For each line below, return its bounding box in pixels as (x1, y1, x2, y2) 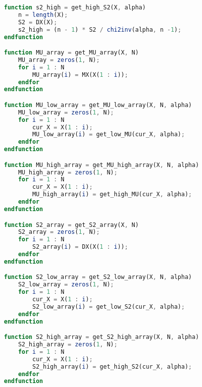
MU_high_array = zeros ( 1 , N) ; (18, 168, 118, 176)
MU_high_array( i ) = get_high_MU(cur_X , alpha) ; (32, 191, 192, 198)
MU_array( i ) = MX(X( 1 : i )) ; (32, 71, 128, 78)
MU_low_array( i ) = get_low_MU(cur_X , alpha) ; (32, 131, 185, 138)
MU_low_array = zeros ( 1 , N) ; (18, 109, 114, 116)
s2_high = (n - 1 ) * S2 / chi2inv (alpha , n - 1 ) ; (18, 26, 182, 33)
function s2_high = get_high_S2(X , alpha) (4, 4, 146, 11)
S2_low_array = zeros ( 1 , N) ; (18, 281, 114, 288)
